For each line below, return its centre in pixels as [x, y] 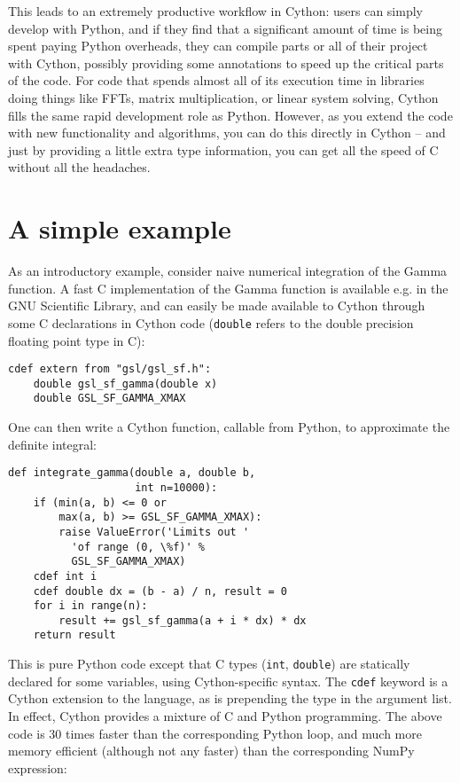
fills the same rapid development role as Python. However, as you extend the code [230, 115]
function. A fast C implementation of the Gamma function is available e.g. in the [228, 288]
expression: [38, 767]
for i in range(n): [90, 606]
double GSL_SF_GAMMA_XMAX [109, 399]
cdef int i [65, 576]
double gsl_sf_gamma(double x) [125, 384]
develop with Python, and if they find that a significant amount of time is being [226, 28]
